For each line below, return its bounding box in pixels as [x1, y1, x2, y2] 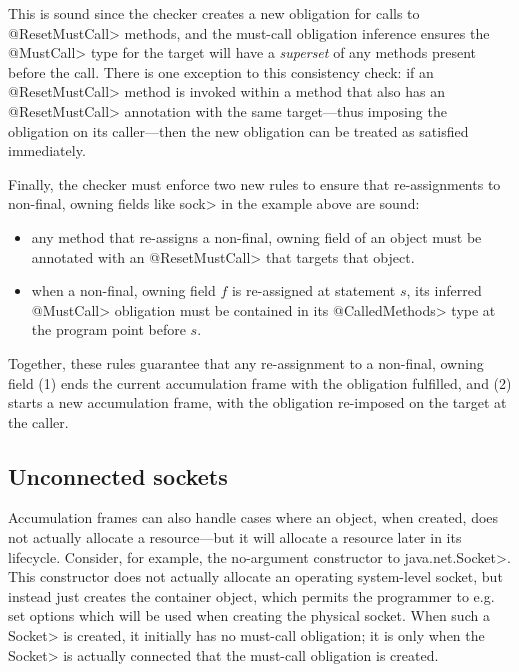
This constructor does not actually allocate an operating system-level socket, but [8, 566, 503, 587]
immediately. [8, 140, 86, 161]
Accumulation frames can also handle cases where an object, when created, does [8, 507, 499, 528]
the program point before [31, 319, 186, 340]
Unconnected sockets [8, 460, 228, 491]
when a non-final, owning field [31, 280, 216, 301]
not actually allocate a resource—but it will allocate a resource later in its [8, 527, 462, 548]
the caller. [8, 411, 69, 432]
